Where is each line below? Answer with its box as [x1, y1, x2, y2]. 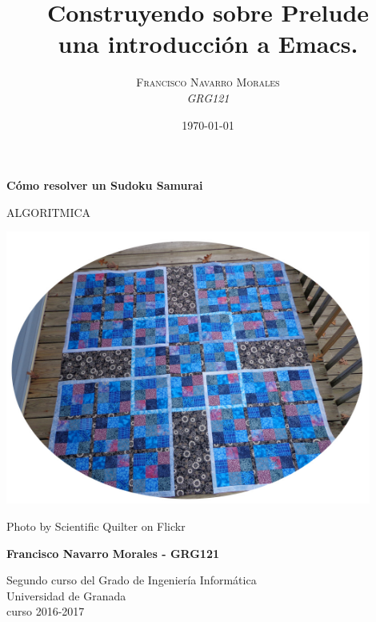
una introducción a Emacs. [58, 27, 358, 60]
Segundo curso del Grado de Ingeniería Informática [6, 572, 257, 588]
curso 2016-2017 [6, 603, 85, 620]
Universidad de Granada [6, 587, 126, 604]
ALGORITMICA [6, 203, 91, 220]
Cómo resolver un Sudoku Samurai [6, 177, 203, 194]
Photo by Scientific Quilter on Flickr [6, 518, 186, 535]
